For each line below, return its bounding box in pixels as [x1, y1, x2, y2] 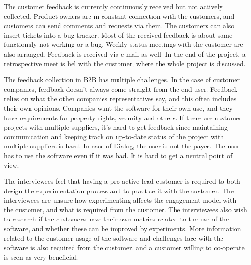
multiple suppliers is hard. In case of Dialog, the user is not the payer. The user [4, 141, 240, 151]
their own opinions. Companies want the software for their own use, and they [4, 103, 233, 113]
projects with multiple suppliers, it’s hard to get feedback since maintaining [4, 122, 228, 132]
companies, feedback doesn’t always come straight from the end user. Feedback [4, 84, 238, 94]
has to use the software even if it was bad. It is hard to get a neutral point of [4, 150, 233, 160]
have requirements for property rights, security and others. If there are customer [4, 112, 242, 122]
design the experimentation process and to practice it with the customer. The [4, 185, 234, 195]
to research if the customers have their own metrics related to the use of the [4, 214, 229, 224]
